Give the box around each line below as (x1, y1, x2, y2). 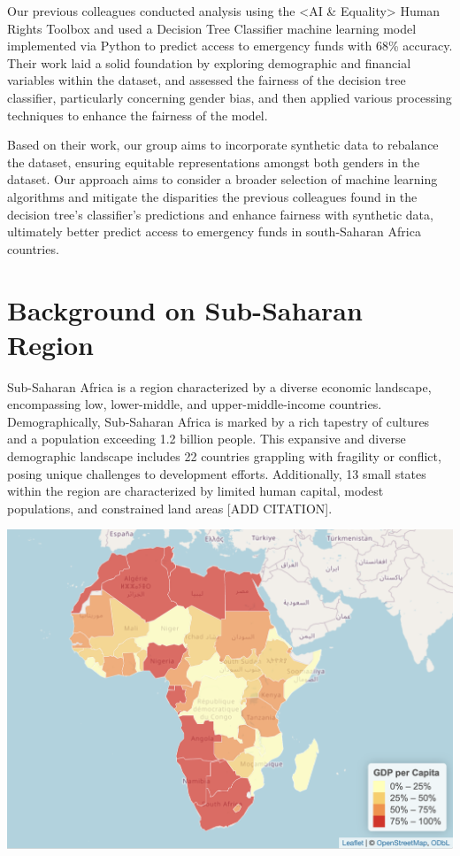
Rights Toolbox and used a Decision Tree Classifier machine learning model (7, 19, 417, 37)
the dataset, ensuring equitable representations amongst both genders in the (7, 152, 420, 171)
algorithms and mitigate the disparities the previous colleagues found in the (7, 187, 418, 205)
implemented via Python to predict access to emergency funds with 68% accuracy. (7, 36, 453, 55)
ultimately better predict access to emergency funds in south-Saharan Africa (7, 222, 421, 241)
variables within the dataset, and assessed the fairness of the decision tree (7, 71, 406, 89)
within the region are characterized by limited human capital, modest (7, 482, 384, 500)
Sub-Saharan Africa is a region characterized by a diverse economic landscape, (7, 377, 432, 396)
